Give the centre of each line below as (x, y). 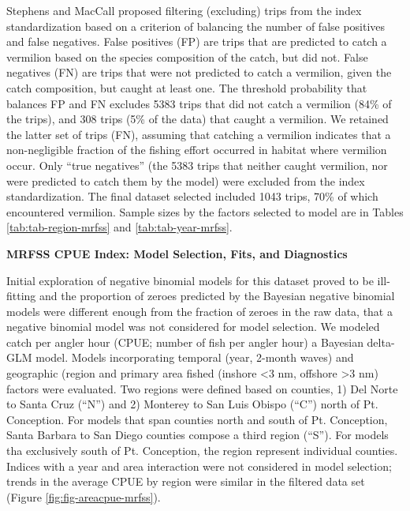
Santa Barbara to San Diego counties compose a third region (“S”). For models (198, 435)
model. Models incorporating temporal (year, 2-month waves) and (195, 357)
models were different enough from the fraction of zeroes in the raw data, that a (199, 311)
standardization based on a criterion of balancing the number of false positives (196, 26)
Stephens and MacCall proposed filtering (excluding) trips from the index (184, 10)
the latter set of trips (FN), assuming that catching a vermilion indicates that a (199, 134)
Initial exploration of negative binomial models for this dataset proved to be (190, 280)
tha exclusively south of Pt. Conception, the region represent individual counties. (202, 451)
